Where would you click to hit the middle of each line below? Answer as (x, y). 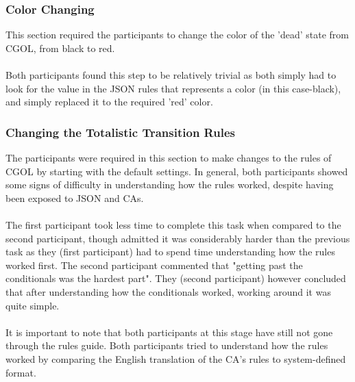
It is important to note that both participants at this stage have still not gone (169, 332)
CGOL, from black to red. (60, 48)
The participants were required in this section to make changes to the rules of (169, 157)
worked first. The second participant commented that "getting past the (154, 265)
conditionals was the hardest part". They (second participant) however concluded (176, 278)
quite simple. (33, 305)
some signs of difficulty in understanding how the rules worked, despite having (170, 184)
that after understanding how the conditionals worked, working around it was (168, 291)
